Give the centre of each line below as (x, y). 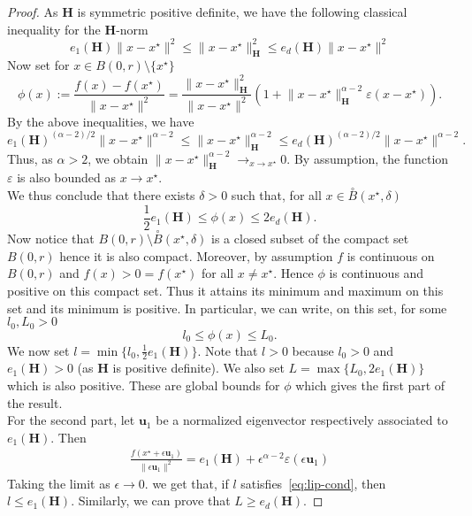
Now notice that (51, 239)
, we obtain (118, 158)
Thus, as (30, 158)
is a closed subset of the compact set (310, 239)
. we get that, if (187, 483)
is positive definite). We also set (198, 368)
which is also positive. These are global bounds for (144, 385)
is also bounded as (67, 177)
